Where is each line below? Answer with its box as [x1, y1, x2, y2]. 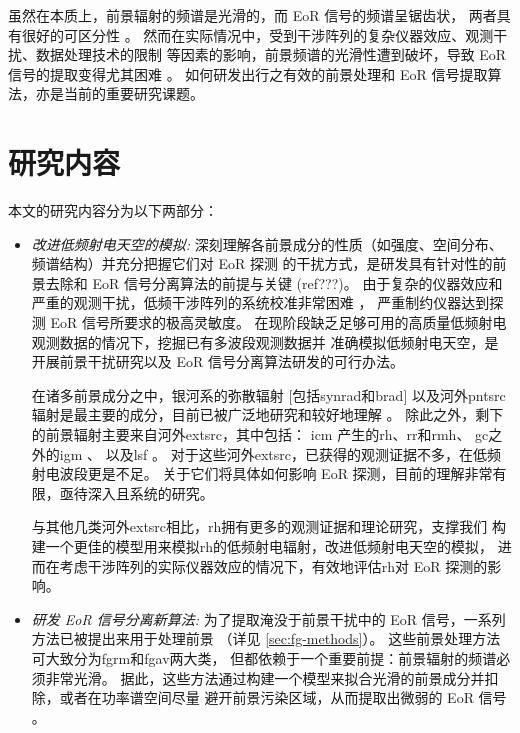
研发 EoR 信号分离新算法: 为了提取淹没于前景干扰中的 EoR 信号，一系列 [31, 608, 506, 629]
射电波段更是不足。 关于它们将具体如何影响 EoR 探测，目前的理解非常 [31, 463, 493, 484]
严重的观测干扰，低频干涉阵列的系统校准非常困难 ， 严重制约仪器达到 [31, 292, 490, 313]
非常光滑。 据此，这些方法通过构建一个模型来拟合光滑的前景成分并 [45, 667, 485, 688]
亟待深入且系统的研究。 [59, 482, 214, 503]
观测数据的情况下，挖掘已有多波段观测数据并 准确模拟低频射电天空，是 [31, 331, 499, 352]
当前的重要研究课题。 [63, 83, 204, 104]
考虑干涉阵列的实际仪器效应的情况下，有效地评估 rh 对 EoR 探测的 [59, 555, 488, 576]
